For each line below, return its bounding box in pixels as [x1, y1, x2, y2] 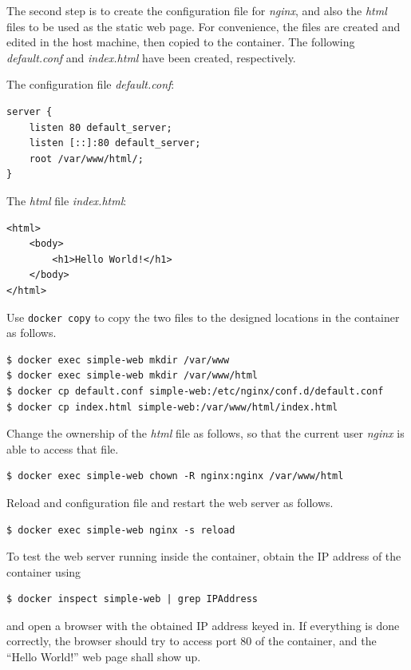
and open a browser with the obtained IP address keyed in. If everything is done [6, 616, 400, 633]
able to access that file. [6, 440, 119, 457]
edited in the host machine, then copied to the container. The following [6, 34, 355, 50]
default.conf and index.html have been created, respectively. [6, 49, 296, 65]
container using [6, 563, 81, 580]
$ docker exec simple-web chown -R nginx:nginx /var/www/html [6, 470, 344, 482]
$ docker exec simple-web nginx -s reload [6, 524, 235, 536]
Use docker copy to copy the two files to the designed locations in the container [6, 308, 400, 325]
